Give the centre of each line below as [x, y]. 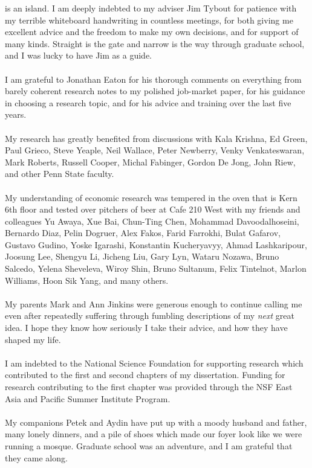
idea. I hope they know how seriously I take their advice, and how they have [146, 328]
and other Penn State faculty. [60, 174]
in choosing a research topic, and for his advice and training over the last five [148, 102]
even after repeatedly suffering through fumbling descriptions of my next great [150, 316]
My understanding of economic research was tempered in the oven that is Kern [151, 197]
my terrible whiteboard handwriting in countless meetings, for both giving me [149, 20]
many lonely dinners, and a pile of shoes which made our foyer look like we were [154, 434]
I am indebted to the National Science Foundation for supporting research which [154, 363]
